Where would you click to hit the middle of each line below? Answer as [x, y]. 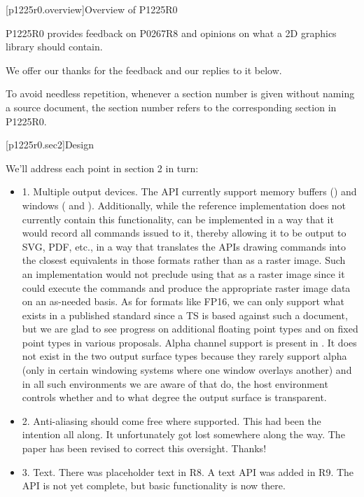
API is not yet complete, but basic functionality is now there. [154, 485]
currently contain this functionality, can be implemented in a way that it [178, 219]
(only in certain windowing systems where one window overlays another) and [187, 370]
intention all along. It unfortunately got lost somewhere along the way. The [183, 434]
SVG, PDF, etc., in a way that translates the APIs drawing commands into [184, 246]
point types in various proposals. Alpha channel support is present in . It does [189, 342]
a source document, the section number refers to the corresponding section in [171, 107]
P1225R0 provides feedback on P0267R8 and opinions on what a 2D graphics [171, 33]
